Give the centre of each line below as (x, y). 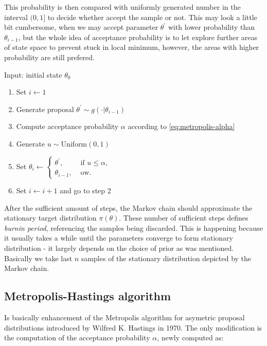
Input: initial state (33, 74)
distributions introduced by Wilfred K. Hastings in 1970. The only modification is (133, 327)
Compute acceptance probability (67, 126)
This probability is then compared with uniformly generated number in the (122, 7)
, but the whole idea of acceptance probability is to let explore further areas (138, 37)
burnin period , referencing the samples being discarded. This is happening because (133, 227)
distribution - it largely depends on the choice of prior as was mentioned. (119, 248)
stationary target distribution (50, 218)
